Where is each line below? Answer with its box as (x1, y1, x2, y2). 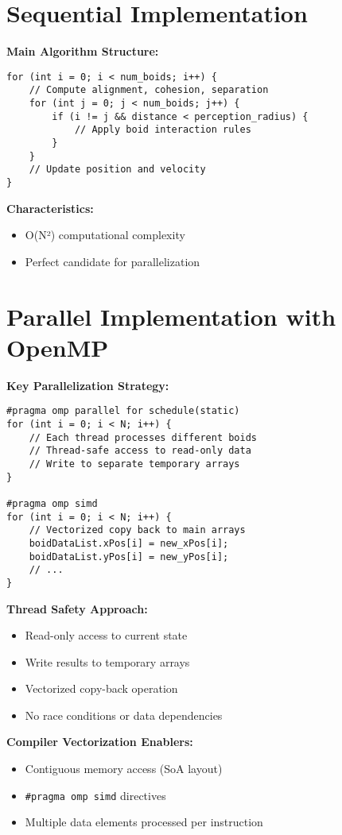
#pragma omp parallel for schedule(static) (6, 405, 240, 417)
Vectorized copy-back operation (25, 680, 178, 697)
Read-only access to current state (25, 627, 188, 644)
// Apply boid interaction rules (74, 124, 251, 136)
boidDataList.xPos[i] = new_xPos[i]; (29, 537, 229, 549)
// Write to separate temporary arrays (29, 458, 240, 470)
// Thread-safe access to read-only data (29, 445, 251, 457)
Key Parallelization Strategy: (6, 377, 169, 393)
